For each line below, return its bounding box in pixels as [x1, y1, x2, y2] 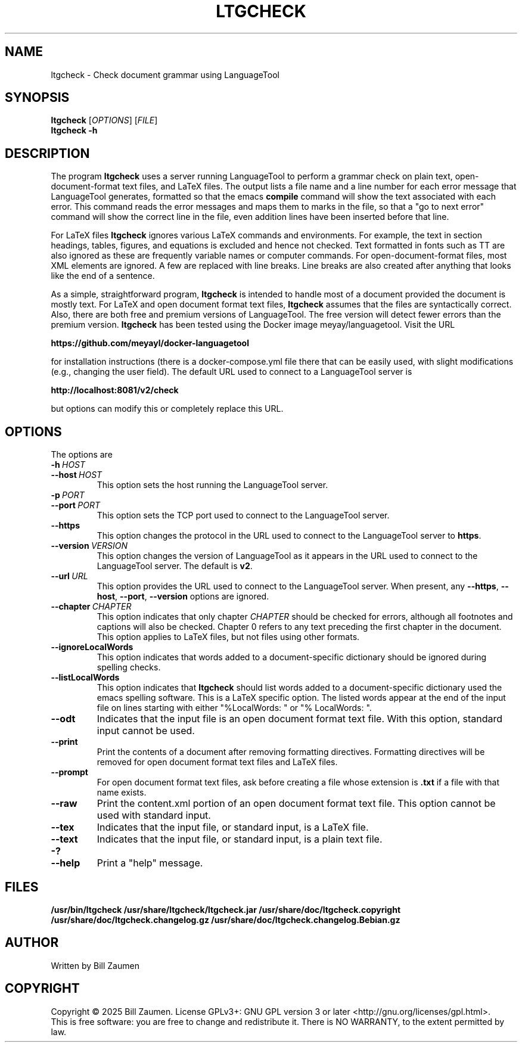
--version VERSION [51, 540, 128, 551]
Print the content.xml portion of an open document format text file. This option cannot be [97, 797, 496, 810]
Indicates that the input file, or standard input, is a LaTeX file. [97, 821, 369, 834]
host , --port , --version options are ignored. [97, 591, 269, 602]
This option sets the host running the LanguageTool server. [97, 480, 328, 490]
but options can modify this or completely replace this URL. [51, 403, 284, 414]
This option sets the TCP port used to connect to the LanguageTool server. [97, 510, 390, 521]
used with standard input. [97, 809, 211, 822]
